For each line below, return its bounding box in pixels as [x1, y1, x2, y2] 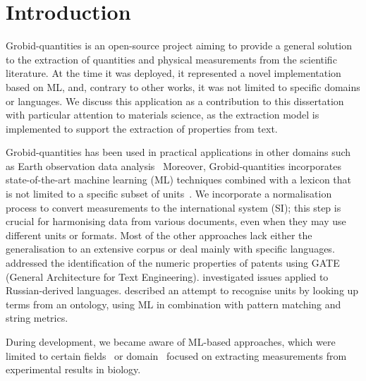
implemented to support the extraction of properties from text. [6, 121, 278, 135]
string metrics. [6, 310, 68, 325]
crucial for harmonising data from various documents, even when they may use [6, 214, 346, 229]
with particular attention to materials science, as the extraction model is [6, 107, 319, 122]
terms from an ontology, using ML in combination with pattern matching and [6, 296, 341, 311]
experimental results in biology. [6, 362, 141, 377]
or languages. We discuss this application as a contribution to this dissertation [6, 93, 344, 108]
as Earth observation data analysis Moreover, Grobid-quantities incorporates [6, 158, 341, 173]
